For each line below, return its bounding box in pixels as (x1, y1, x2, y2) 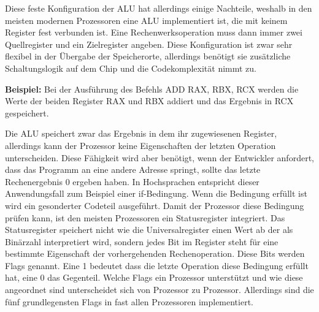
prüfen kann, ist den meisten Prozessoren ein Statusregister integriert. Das (5, 211, 285, 224)
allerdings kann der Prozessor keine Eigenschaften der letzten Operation (5, 139, 276, 151)
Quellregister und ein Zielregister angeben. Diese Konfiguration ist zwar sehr (5, 37, 293, 50)
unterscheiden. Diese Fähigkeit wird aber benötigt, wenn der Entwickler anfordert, (5, 151, 314, 164)
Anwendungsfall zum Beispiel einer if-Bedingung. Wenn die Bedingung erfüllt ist (5, 187, 307, 200)
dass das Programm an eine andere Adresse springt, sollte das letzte (5, 163, 261, 176)
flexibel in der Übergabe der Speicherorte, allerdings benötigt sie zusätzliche (5, 50, 291, 63)
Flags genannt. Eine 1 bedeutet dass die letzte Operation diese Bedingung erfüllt (5, 259, 309, 272)
